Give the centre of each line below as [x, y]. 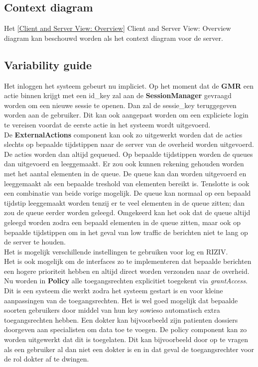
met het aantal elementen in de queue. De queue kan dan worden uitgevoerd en [125, 173]
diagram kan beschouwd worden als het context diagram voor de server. [114, 38]
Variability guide [48, 64]
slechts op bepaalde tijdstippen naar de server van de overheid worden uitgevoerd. [129, 144]
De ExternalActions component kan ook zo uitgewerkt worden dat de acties [123, 134]
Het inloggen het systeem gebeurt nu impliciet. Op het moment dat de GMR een [129, 85]
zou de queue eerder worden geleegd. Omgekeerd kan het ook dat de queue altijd [127, 212]
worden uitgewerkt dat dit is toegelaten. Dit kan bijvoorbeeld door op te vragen [126, 339]
